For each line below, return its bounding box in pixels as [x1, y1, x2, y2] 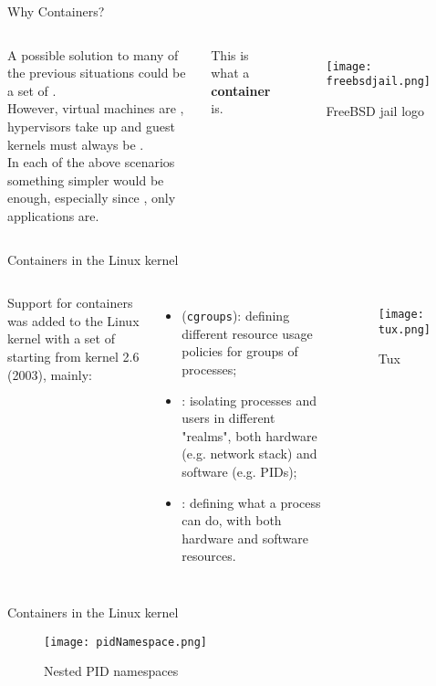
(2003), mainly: [7, 364, 92, 384]
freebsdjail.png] [326, 75, 431, 89]
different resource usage [182, 323, 313, 343]
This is [211, 45, 249, 64]
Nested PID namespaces [44, 661, 179, 681]
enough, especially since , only [7, 188, 176, 207]
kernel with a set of [7, 329, 115, 348]
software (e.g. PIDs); [182, 461, 297, 480]
